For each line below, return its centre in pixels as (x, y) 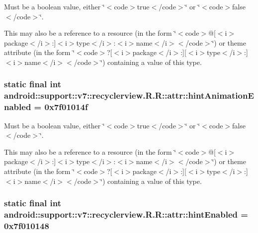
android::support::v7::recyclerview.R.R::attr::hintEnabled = (126, 214)
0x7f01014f (66, 107)
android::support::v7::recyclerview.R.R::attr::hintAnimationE (129, 95)
